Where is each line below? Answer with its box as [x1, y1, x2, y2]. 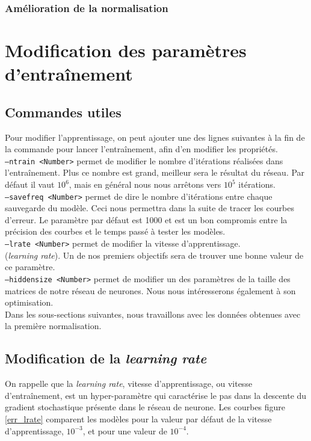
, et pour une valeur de [82, 424, 167, 437]
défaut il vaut [5, 178, 55, 191]
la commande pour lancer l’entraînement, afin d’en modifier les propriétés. [5, 143, 278, 155]
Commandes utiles [5, 102, 122, 121]
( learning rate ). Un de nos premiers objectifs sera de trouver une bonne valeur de [5, 248, 304, 261]
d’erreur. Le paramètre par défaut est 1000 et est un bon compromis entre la [5, 213, 288, 226]
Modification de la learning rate [5, 349, 207, 368]
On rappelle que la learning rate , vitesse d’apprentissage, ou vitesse [5, 377, 253, 390]
